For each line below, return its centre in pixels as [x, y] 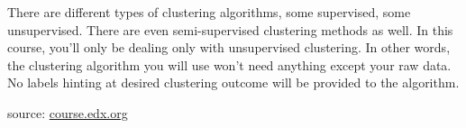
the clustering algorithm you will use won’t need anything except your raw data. [229, 64]
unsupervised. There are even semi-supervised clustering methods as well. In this [230, 29]
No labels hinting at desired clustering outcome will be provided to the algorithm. [233, 82]
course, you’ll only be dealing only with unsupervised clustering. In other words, [229, 47]
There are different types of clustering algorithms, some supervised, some [209, 12]
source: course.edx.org [68, 112]
